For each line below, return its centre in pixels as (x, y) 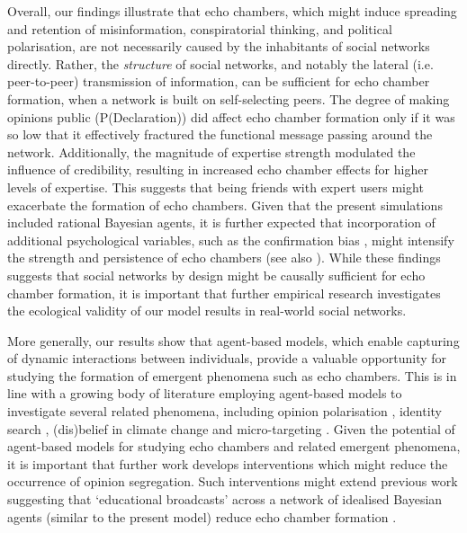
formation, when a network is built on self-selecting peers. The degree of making (229, 98)
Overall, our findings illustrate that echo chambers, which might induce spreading (232, 11)
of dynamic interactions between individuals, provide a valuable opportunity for (227, 358)
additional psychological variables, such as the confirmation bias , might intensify (231, 240)
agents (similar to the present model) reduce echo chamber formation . (202, 516)
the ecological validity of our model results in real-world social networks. (207, 311)
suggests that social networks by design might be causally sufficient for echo (216, 275)
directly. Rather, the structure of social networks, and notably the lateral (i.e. (220, 63)
